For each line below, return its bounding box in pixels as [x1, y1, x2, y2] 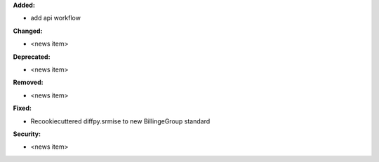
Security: [13, 130, 41, 138]
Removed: [13, 78, 44, 87]
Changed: [13, 27, 43, 35]
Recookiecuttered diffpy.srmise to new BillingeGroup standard [30, 116, 211, 126]
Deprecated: [13, 53, 51, 61]
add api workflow [30, 14, 81, 22]
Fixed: [13, 104, 32, 112]
